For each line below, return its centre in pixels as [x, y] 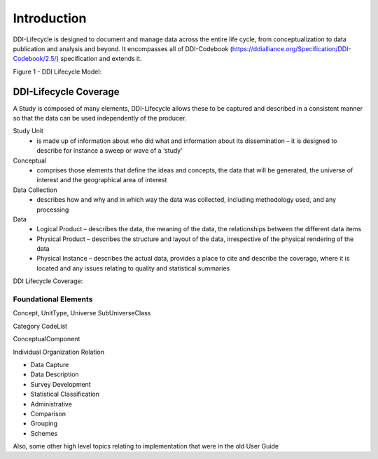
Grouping [44, 423]
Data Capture [50, 364]
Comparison [48, 413]
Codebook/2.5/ [35, 59]
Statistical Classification [65, 394]
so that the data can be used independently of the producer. [100, 118]
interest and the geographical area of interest [102, 180]
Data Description [55, 374]
